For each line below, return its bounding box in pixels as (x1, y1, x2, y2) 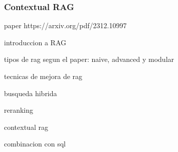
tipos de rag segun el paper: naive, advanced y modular (4, 54, 174, 64)
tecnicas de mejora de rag (4, 71, 83, 81)
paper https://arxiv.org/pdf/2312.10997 (4, 20, 127, 31)
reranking (4, 105, 34, 115)
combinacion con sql (4, 138, 66, 149)
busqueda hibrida (4, 88, 57, 98)
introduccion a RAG (4, 37, 67, 47)
